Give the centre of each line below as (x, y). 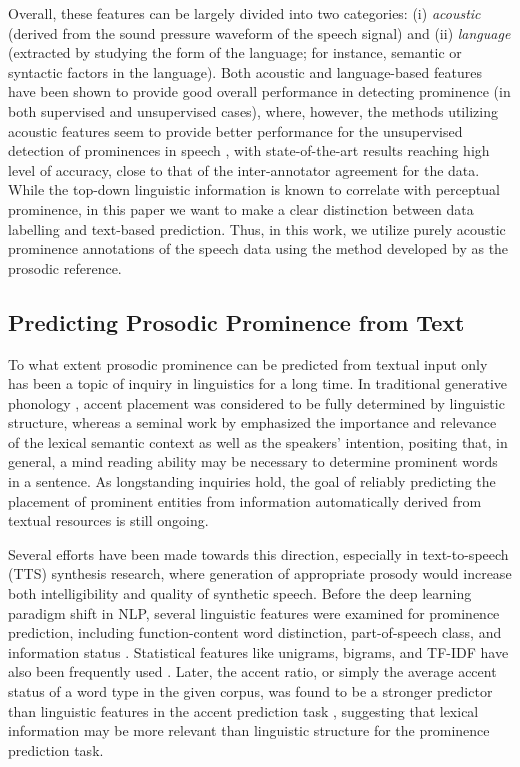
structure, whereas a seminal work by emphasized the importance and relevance (252, 422)
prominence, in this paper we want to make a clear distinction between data (241, 208)
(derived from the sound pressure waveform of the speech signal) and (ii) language (259, 32)
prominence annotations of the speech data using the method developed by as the (258, 248)
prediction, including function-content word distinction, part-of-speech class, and (255, 632)
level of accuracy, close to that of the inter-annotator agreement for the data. (244, 169)
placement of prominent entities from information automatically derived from (245, 500)
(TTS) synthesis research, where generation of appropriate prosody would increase (260, 573)
